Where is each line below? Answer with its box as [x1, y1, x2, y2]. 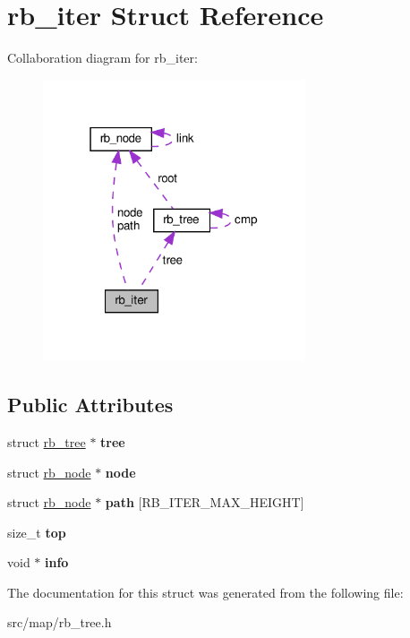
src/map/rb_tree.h [7, 613, 112, 632]
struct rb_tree [7, 432, 86, 451]
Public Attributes [7, 391, 174, 418]
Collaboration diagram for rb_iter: [7, 48, 198, 67]
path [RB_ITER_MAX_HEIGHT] [105, 493, 304, 512]
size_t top [7, 522, 66, 541]
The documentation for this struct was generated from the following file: [7, 582, 404, 601]
